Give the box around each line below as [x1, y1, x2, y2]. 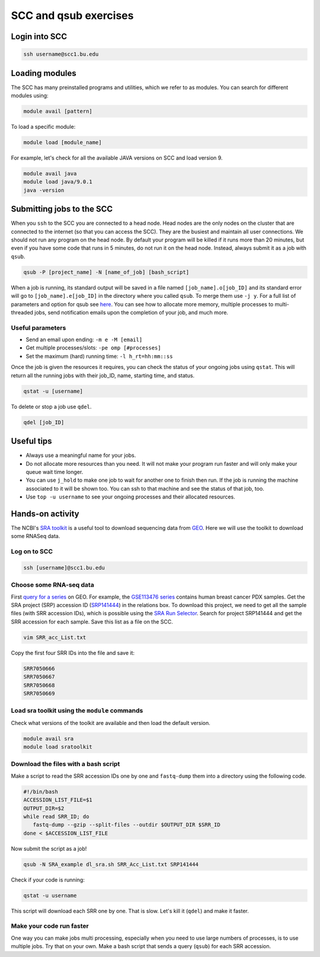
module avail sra [23, 735, 74, 742]
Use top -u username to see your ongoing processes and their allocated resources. [25, 493, 235, 501]
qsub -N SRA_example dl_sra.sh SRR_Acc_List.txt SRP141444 [23, 861, 199, 867]
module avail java [23, 170, 77, 177]
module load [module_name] [23, 139, 102, 145]
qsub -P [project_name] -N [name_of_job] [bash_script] [23, 269, 190, 275]
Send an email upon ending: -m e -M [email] [25, 336, 143, 344]
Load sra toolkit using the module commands [11, 707, 143, 715]
